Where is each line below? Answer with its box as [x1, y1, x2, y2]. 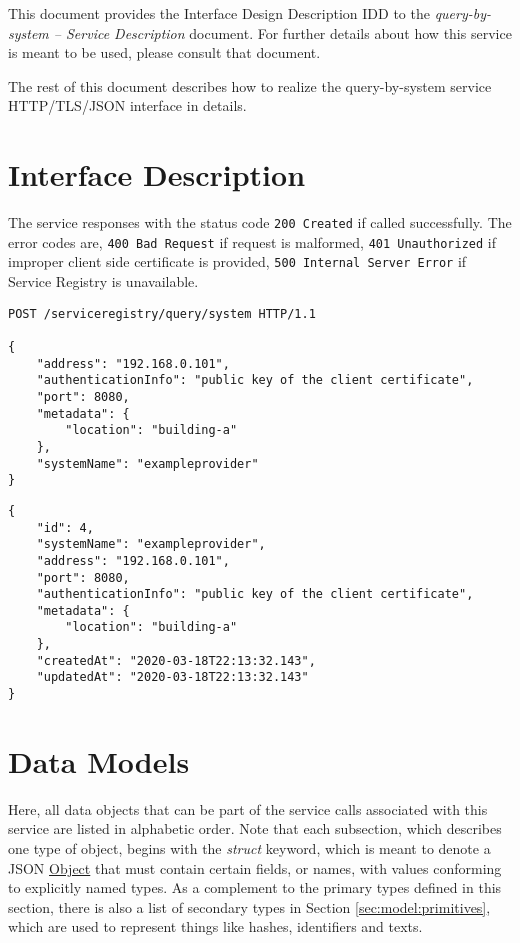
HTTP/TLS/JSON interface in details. [8, 95, 247, 116]
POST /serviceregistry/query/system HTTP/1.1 [8, 306, 316, 321]
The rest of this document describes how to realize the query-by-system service [8, 75, 492, 96]
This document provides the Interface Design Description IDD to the [8, 3, 430, 23]
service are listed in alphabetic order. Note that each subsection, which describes [8, 818, 502, 839]
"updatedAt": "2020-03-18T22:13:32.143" [36, 670, 309, 685]
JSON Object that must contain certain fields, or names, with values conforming [8, 857, 502, 878]
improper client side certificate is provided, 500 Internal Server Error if [8, 251, 467, 272]
